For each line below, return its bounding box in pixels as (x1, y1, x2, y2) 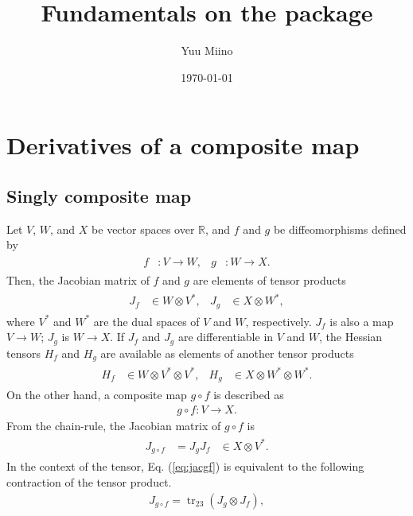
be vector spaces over (92, 220, 195, 237)
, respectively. (245, 312, 312, 329)
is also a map (329, 312, 394, 329)
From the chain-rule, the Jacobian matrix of (6, 417, 221, 433)
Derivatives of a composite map (6, 129, 360, 161)
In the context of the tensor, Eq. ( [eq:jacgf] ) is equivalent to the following (6, 458, 364, 475)
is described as (213, 386, 284, 403)
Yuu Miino (181, 42, 233, 59)
